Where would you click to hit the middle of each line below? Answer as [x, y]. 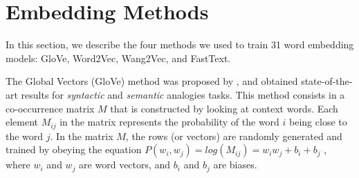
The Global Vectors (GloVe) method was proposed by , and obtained [152, 81]
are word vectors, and [125, 165]
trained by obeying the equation [74, 149]
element [22, 122]
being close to [318, 122]
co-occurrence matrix [50, 108]
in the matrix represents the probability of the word [169, 122]
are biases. [235, 165]
